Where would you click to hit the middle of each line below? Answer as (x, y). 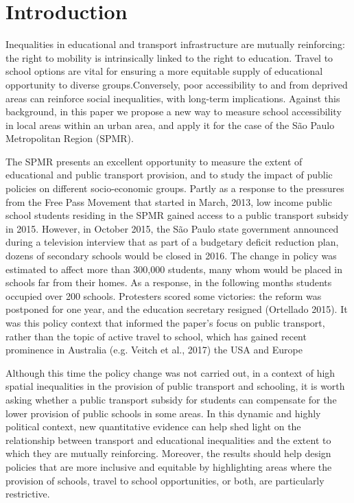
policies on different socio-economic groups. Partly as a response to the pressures (175, 188)
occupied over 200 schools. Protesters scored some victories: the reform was (164, 295)
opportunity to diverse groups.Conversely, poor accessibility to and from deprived (177, 84)
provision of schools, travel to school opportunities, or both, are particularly (165, 480)
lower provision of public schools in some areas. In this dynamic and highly (163, 413)
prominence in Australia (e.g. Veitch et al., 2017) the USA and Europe (154, 350)
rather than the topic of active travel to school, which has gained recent (156, 336)
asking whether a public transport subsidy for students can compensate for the (171, 399)
